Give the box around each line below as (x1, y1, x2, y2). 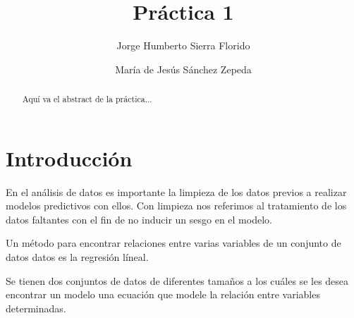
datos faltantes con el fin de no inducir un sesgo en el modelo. (6, 212, 272, 226)
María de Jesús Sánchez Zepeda (115, 61, 252, 76)
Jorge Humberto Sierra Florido (116, 38, 250, 53)
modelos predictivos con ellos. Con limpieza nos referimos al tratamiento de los (6, 198, 347, 213)
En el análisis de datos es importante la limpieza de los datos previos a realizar (6, 184, 347, 199)
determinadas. (6, 300, 66, 315)
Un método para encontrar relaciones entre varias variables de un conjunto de (6, 236, 341, 250)
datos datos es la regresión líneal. (6, 250, 149, 264)
